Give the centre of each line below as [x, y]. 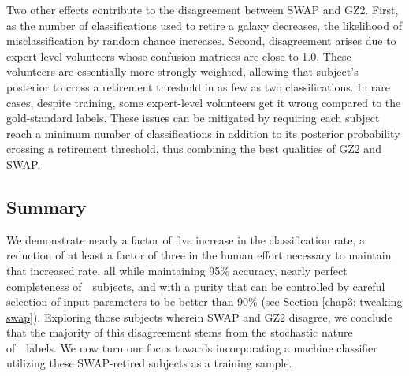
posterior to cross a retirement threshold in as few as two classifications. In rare [199, 86]
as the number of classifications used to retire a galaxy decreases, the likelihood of [204, 25]
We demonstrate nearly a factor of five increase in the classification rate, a [186, 239]
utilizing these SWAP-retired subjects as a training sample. [149, 363]
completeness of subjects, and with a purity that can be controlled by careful [196, 286]
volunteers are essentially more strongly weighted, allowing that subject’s [182, 71]
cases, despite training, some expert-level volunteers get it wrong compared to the [204, 102]
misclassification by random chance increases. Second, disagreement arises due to [201, 41]
